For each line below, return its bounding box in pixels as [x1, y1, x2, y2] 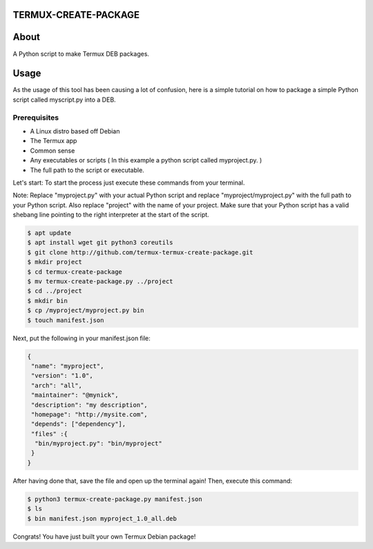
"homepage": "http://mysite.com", [31, 410, 148, 418]
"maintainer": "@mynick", [31, 391, 119, 399]
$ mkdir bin [27, 297, 68, 304]
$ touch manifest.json [27, 316, 104, 324]
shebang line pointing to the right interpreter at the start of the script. [12, 211, 210, 219]
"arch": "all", [31, 381, 83, 389]
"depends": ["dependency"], [31, 420, 126, 428]
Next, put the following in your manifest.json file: [12, 334, 151, 342]
